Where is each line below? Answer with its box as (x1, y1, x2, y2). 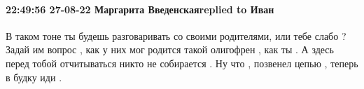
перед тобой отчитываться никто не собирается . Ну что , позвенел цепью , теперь (6, 55, 358, 70)
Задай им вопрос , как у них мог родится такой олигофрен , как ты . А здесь (6, 42, 334, 57)
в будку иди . (6, 69, 62, 84)
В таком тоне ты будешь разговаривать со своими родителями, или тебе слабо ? (6, 28, 346, 43)
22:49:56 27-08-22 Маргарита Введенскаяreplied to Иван (6, 1, 274, 16)
